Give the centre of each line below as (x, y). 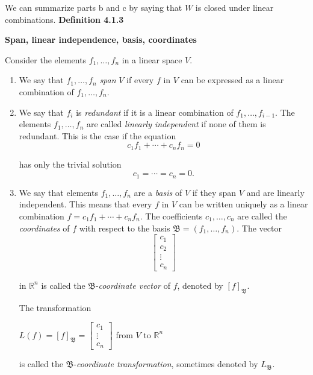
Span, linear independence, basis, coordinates (101, 39)
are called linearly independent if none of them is (176, 124)
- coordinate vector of (133, 285)
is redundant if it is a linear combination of (155, 112)
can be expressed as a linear (232, 80)
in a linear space (152, 59)
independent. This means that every (85, 204)
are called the (262, 216)
